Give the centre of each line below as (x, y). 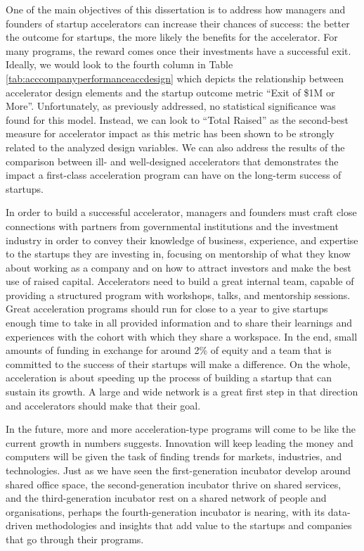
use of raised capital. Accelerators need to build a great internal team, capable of (180, 281)
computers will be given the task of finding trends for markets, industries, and (174, 456)
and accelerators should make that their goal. (103, 405)
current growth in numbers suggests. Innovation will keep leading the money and (180, 442)
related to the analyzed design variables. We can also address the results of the (175, 147)
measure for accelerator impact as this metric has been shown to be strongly (170, 133)
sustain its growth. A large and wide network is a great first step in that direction (182, 392)
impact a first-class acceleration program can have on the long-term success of (174, 175)
